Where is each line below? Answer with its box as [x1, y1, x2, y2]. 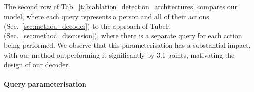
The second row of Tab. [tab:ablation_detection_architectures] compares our [4, 1, 237, 11]
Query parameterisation [4, 78, 86, 89]
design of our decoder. [4, 59, 70, 69]
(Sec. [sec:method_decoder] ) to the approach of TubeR [4, 21, 171, 31]
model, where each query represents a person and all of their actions [4, 11, 209, 21]
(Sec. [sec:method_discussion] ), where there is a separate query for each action [4, 30, 242, 40]
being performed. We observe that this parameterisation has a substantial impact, [4, 40, 251, 50]
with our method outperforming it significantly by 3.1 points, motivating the [4, 49, 235, 60]
